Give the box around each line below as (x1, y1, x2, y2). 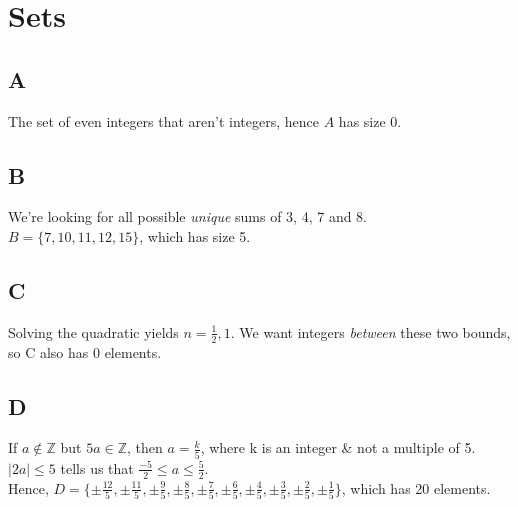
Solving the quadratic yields (8, 321, 179, 342)
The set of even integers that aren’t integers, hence (8, 110, 320, 131)
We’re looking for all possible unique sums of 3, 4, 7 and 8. (8, 206, 367, 227)
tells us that (60, 457, 134, 478)
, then (127, 437, 163, 458)
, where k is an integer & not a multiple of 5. (200, 437, 476, 458)
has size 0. (338, 110, 402, 131)
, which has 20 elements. (341, 477, 491, 498)
